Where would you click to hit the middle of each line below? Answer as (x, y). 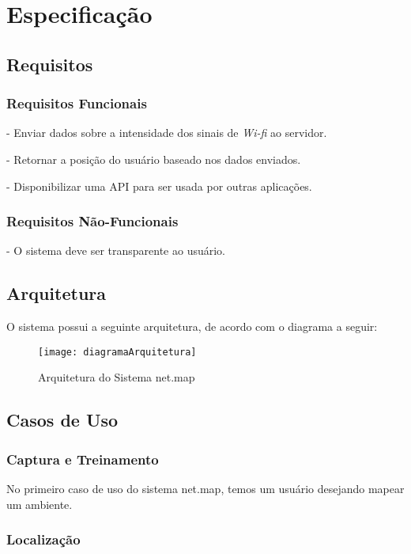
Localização (43, 539)
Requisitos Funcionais (77, 103)
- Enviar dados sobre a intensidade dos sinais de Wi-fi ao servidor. (167, 133)
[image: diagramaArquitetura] (117, 352)
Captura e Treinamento (83, 459)
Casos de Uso (62, 420)
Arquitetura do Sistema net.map (117, 377)
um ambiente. (40, 504)
